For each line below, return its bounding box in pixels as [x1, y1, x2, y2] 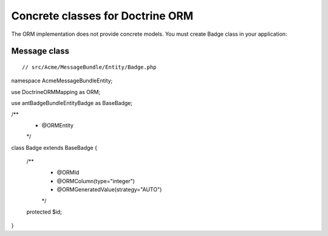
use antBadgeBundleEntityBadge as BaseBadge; [11, 99, 133, 107]
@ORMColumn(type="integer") [56, 177, 135, 184]
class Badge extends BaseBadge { [11, 144, 97, 151]
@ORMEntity [41, 121, 74, 129]
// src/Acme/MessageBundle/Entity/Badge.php [22, 64, 157, 70]
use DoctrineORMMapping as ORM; [11, 88, 101, 95]
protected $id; [26, 208, 62, 215]
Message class [11, 46, 70, 56]
